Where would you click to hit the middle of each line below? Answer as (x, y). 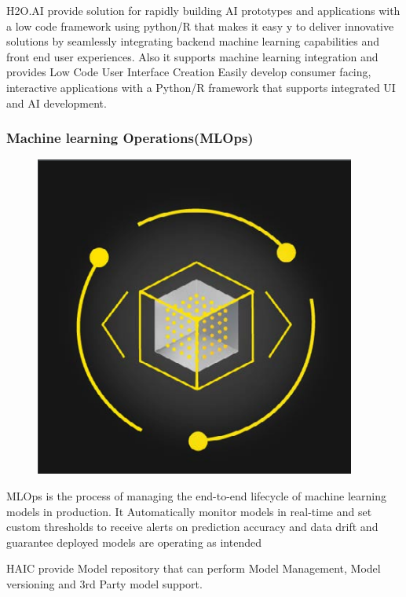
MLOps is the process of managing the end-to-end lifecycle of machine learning (196, 495)
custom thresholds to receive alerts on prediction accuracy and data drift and (192, 527)
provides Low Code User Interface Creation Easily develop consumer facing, (189, 72)
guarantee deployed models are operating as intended (134, 542)
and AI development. (57, 103)
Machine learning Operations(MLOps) (130, 138)
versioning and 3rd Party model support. (104, 583)
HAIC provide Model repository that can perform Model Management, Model (194, 568)
